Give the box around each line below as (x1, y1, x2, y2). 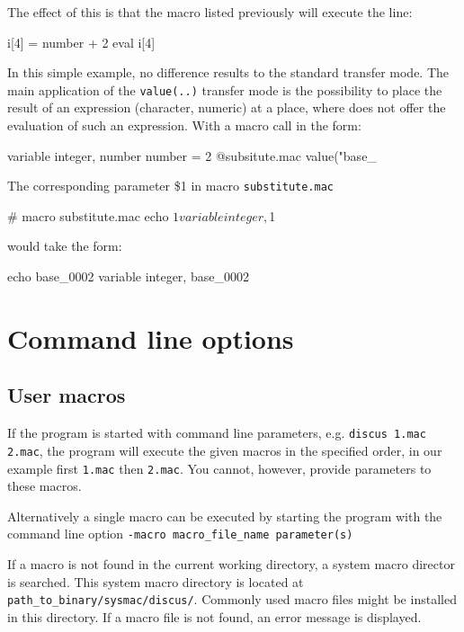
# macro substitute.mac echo (7, 206, 169, 225)
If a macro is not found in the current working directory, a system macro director (7, 555, 455, 574)
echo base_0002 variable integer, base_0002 (7, 267, 249, 286)
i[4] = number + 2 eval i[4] (7, 32, 156, 51)
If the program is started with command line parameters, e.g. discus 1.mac (7, 423, 426, 442)
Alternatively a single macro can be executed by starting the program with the (7, 506, 442, 525)
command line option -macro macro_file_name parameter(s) (7, 524, 353, 543)
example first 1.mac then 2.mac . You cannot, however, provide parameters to (7, 458, 432, 477)
